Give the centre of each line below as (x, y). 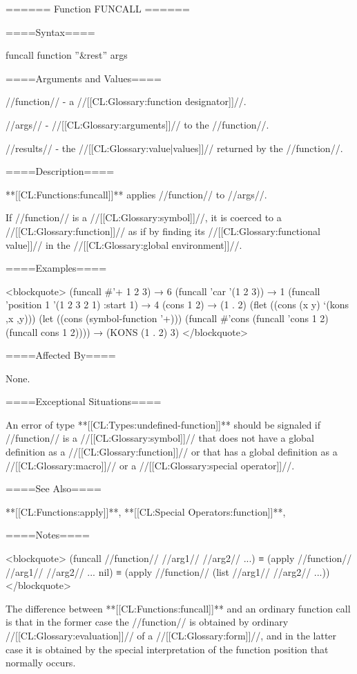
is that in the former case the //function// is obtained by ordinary (147, 622)
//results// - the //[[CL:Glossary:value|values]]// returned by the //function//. (174, 148)
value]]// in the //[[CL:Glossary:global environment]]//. (124, 244)
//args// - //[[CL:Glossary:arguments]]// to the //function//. (137, 124)
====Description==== (60, 171)
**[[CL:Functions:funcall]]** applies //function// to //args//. (136, 194)
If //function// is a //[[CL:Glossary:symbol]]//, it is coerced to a (144, 217)
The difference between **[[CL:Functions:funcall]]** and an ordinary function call (178, 608)
